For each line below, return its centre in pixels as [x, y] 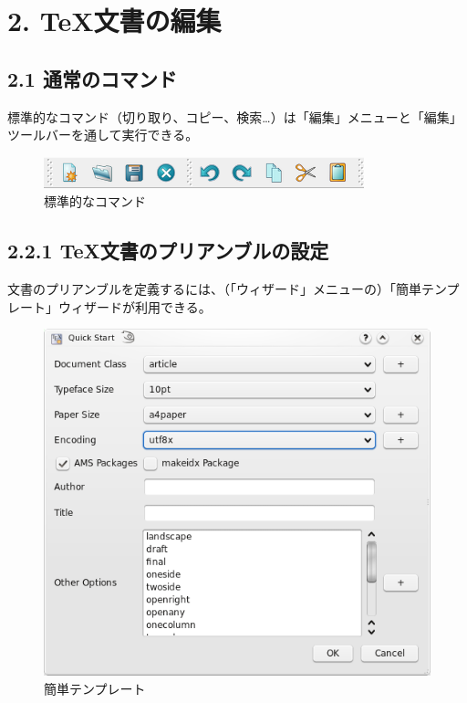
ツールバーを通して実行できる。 [103, 135]
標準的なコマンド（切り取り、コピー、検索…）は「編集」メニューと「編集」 [235, 116]
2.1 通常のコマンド [92, 78]
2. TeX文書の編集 [114, 21]
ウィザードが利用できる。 [135, 306]
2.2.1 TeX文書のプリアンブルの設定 [168, 251]
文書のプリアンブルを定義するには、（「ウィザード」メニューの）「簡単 [215, 289]
